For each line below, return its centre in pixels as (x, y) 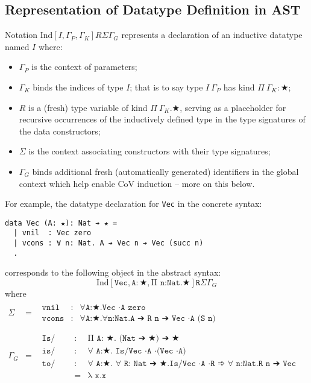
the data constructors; (60, 131)
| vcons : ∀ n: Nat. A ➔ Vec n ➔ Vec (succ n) (108, 243)
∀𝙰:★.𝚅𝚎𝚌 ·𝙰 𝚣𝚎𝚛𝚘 (113, 307)
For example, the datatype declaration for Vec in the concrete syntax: (134, 204)
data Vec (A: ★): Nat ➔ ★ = (61, 223)
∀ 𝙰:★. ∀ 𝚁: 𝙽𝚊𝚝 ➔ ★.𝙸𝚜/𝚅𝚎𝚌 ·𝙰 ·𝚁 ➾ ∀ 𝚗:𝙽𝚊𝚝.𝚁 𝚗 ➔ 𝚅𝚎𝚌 (192, 363)
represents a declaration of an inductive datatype (212, 35)
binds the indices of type (78, 87)
